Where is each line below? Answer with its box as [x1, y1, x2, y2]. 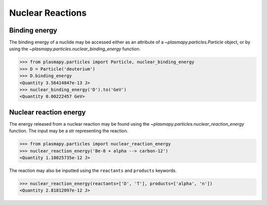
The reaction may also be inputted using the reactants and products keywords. [9, 168, 177, 173]
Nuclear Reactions [9, 7, 87, 18]
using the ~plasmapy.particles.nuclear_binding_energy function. [9, 46, 141, 52]
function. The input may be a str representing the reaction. [9, 128, 129, 134]
